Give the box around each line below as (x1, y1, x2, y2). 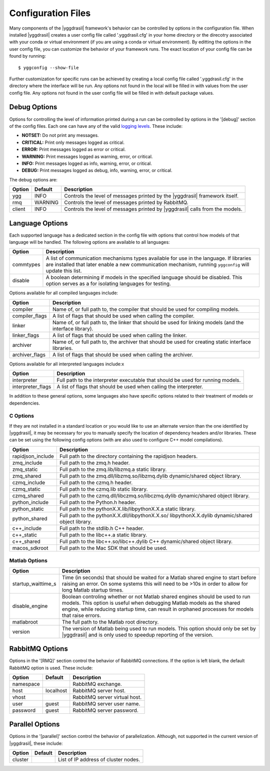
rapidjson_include (12, 453, 54, 460)
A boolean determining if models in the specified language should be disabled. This (45, 274, 242, 281)
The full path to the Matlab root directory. (61, 618, 159, 625)
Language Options (9, 219, 68, 228)
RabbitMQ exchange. (72, 680, 122, 687)
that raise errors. (61, 612, 101, 619)
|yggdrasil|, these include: (9, 740, 63, 746)
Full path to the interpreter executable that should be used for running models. (56, 376, 241, 383)
